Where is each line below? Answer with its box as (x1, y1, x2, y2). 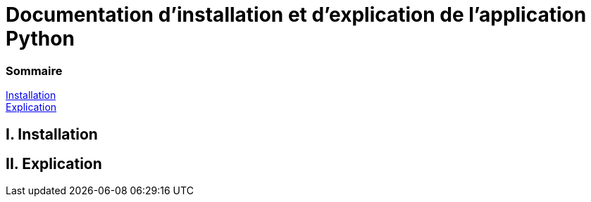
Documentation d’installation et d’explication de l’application (6, 3, 587, 27)
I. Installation (6, 125, 98, 143)
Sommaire (6, 63, 63, 78)
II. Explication (6, 154, 102, 173)
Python (6, 27, 75, 50)
